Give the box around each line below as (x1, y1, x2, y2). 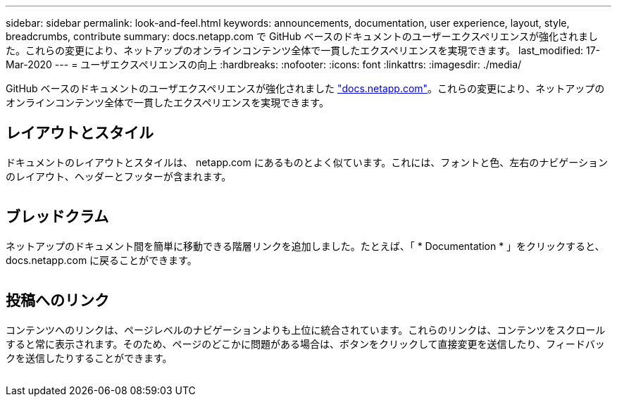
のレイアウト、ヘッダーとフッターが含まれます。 (6, 170, 232, 182)
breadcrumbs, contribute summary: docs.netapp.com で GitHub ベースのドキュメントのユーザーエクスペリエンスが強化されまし (6, 30, 598, 42)
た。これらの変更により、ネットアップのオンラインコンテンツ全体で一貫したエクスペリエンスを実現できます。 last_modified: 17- (6, 44, 601, 56)
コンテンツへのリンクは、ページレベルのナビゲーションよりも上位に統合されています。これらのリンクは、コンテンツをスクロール (6, 323, 606, 336)
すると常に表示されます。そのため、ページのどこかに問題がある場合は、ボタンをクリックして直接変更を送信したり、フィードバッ (6, 337, 605, 350)
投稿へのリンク (6, 291, 109, 310)
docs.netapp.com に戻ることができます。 (6, 253, 197, 266)
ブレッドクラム (6, 208, 109, 226)
